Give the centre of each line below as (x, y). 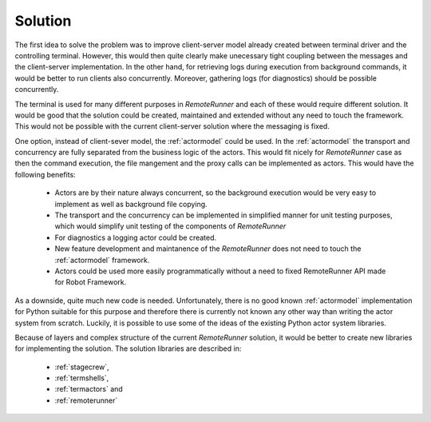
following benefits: (45, 174)
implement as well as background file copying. (131, 204)
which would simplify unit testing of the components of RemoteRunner (170, 226)
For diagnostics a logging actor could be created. (136, 237)
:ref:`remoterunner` (86, 400)
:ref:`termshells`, (82, 378)
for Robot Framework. (91, 282)
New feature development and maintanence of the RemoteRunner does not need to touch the (208, 249)
